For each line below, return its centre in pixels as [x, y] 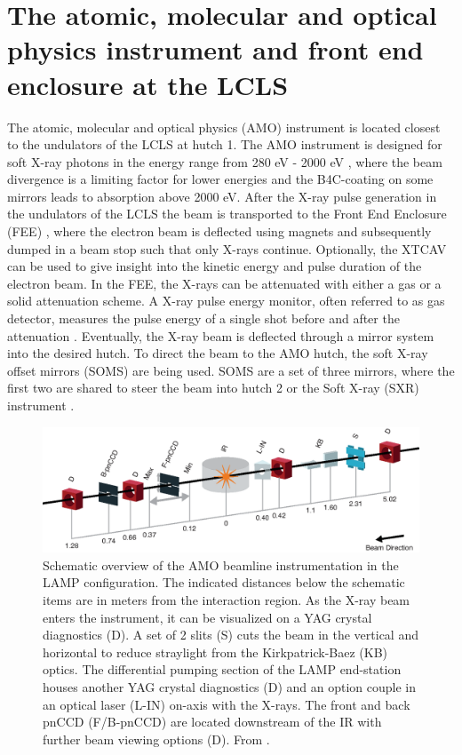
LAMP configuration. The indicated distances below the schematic [224, 582]
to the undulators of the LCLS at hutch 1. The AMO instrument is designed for [225, 144]
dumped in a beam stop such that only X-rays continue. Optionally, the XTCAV [227, 248]
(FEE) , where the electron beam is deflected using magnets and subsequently [219, 231]
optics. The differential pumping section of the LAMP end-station [222, 669]
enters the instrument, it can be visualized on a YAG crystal [207, 617]
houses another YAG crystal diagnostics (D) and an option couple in [229, 686]
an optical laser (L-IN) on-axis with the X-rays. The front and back [227, 704]
